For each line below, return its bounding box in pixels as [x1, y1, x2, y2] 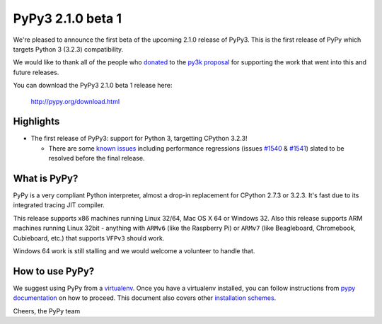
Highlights [13, 115, 60, 127]
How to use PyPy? [13, 265, 95, 277]
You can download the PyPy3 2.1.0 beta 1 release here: [13, 81, 173, 90]
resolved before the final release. [48, 154, 145, 163]
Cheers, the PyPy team [13, 306, 81, 315]
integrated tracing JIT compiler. [13, 201, 105, 209]
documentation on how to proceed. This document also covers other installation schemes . [13, 294, 277, 302]
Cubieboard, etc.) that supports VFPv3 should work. [13, 233, 165, 242]
